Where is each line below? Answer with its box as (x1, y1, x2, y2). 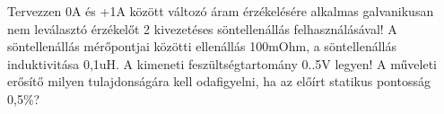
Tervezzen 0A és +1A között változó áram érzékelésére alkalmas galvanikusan (7, 2, 434, 20)
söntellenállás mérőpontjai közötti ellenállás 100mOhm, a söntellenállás (7, 37, 397, 56)
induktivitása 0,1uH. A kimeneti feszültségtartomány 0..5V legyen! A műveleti (7, 54, 437, 73)
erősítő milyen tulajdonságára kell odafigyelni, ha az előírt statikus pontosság (7, 72, 431, 91)
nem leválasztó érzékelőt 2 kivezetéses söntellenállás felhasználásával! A (7, 19, 397, 38)
